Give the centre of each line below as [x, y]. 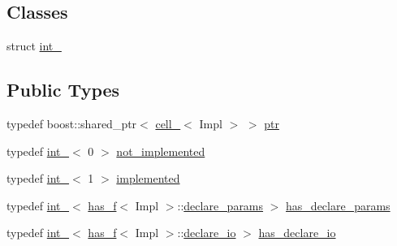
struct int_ [34, 46]
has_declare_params [338, 205]
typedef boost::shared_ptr [72, 123]
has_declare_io [297, 233]
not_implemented [161, 151]
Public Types [63, 90]
